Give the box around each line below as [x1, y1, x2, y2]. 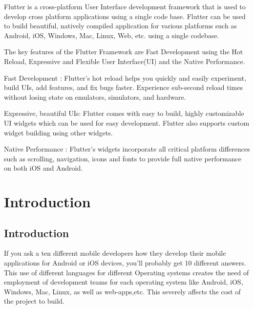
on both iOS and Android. [4, 163, 83, 173]
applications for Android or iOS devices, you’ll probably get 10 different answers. [4, 258, 246, 268]
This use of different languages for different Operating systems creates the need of [4, 267, 249, 277]
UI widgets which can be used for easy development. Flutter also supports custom [4, 117, 250, 128]
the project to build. [4, 296, 64, 306]
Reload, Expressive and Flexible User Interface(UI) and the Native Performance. [4, 56, 245, 66]
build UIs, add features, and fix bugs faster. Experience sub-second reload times [4, 82, 243, 92]
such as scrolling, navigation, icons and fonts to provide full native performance [4, 153, 241, 163]
